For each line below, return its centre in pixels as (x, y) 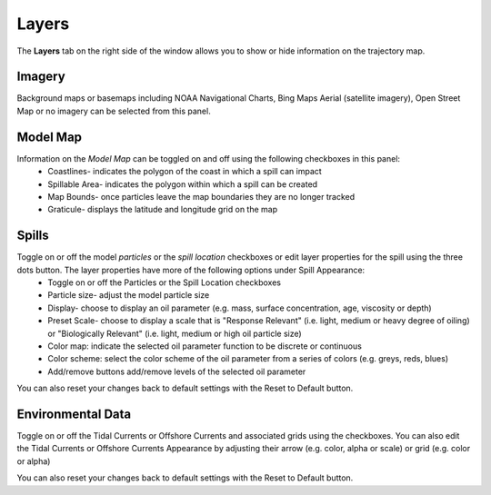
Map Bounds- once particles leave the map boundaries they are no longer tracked (201, 196)
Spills (33, 236)
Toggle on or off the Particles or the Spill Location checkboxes (165, 282)
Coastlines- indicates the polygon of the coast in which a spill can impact (185, 172)
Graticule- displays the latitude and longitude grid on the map (162, 210)
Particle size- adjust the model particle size (129, 295)
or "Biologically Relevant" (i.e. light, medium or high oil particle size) (175, 333)
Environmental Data (74, 414)
